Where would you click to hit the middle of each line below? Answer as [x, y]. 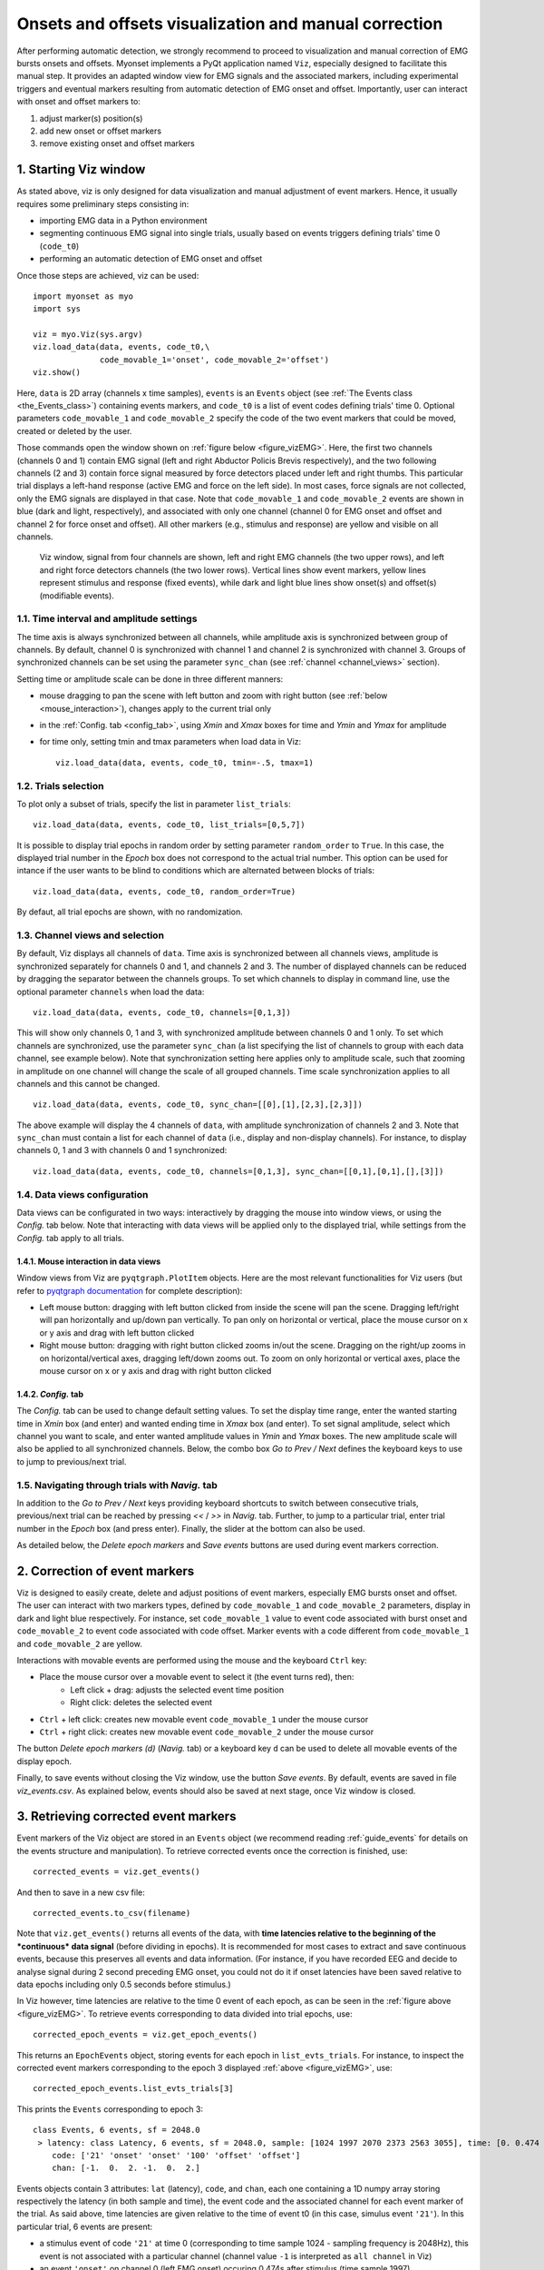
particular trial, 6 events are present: [85, 2226]
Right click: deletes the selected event [141, 1702]
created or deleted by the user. [74, 430]
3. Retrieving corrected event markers [126, 1816]
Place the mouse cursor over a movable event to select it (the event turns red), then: [197, 1677]
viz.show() [57, 373]
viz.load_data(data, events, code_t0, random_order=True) [165, 891]
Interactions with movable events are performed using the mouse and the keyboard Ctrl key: [192, 1661]
